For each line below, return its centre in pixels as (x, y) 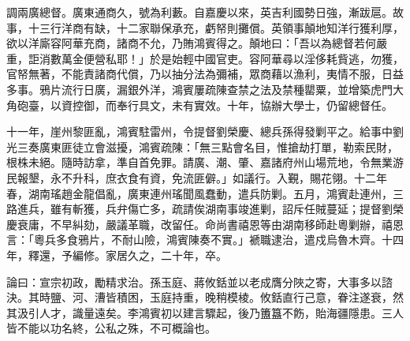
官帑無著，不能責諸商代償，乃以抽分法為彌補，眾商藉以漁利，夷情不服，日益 (205, 74)
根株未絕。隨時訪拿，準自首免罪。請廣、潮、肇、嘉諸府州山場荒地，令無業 (199, 162)
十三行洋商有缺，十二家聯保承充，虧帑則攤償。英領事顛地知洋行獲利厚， (216, 27)
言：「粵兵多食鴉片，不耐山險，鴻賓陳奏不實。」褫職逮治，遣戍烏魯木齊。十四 (205, 240)
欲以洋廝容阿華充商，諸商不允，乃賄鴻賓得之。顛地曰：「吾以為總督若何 (191, 43)
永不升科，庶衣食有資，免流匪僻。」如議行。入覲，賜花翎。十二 (213, 177)
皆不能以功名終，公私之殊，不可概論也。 (111, 328)
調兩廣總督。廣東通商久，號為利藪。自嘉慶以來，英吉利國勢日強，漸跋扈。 (199, 12)
